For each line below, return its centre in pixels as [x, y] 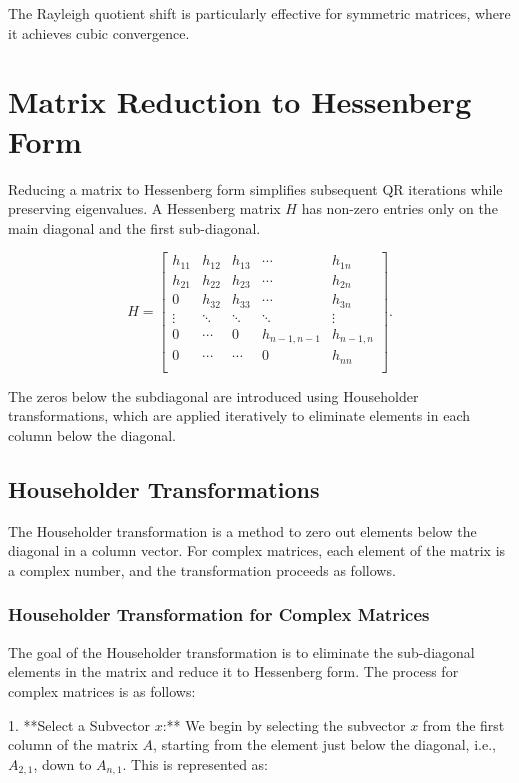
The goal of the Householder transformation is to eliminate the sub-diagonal [241, 651]
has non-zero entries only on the [399, 208]
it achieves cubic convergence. [99, 32]
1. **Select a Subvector [79, 724]
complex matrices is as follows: [102, 690]
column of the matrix [73, 744]
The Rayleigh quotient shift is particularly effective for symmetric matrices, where [259, 13]
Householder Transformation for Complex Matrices [219, 614]
